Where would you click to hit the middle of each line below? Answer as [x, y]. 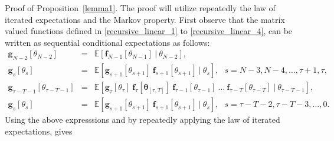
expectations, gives [39, 131]
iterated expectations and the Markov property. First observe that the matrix [145, 19]
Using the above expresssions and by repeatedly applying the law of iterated [143, 120]
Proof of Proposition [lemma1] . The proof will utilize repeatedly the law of [140, 8]
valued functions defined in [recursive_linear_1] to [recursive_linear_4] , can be [149, 31]
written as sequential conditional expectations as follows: [107, 42]
